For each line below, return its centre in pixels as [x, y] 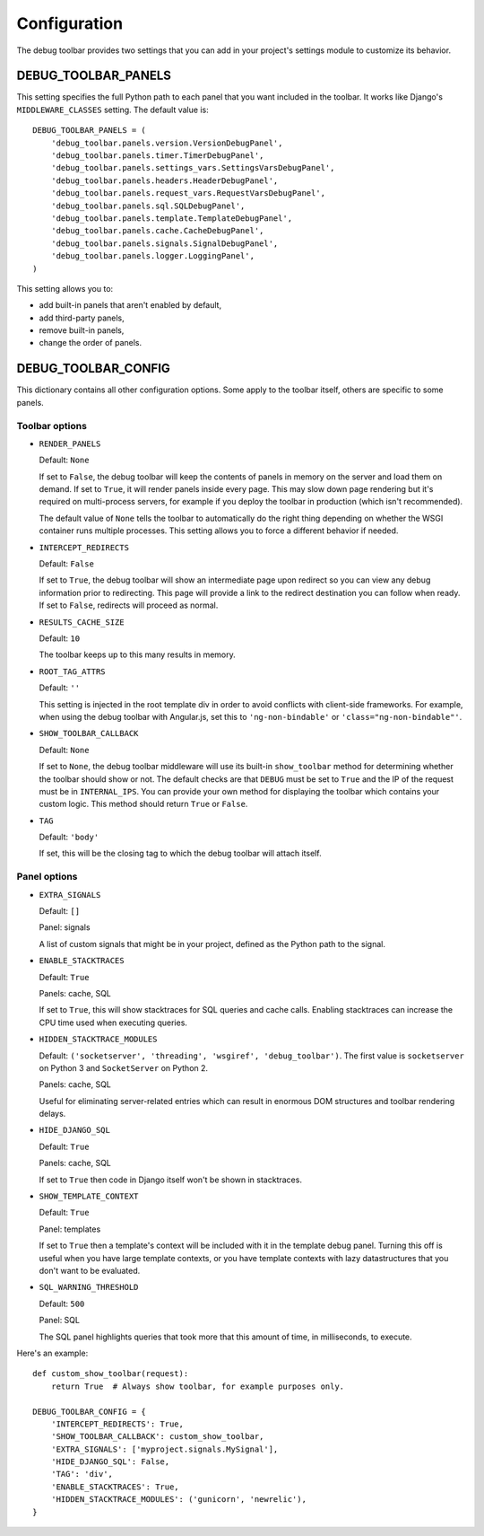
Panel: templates [70, 1229]
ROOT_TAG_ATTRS [73, 671]
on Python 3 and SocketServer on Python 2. [124, 1067]
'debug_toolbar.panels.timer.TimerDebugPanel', [157, 156]
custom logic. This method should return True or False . [143, 804]
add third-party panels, [82, 318]
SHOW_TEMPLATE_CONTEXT [89, 1197]
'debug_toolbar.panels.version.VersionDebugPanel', [167, 143]
